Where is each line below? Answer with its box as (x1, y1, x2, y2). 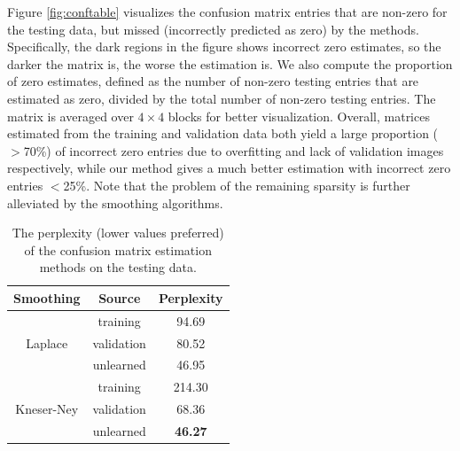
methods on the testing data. (39, 258, 197, 276)
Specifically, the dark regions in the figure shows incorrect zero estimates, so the (7, 37, 441, 56)
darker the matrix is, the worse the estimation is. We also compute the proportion (7, 54, 453, 73)
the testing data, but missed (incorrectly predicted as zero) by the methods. (7, 19, 419, 38)
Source (98, 288, 141, 307)
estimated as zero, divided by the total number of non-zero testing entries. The (7, 89, 436, 107)
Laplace (26, 333, 68, 352)
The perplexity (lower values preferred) (12, 223, 224, 242)
